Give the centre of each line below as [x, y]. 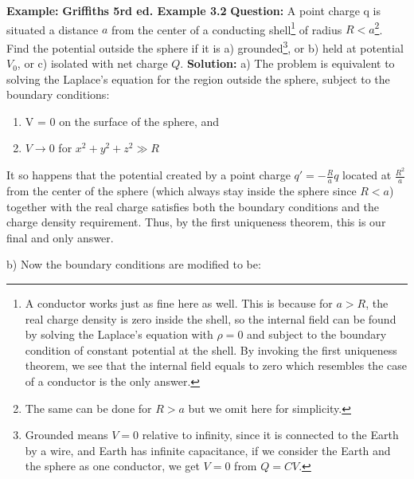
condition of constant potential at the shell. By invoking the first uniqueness [211, 349]
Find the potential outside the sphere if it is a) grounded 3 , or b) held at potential [205, 46]
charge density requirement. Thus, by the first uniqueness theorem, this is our [196, 222]
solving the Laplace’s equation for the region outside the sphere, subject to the [198, 79]
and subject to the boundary [317, 334]
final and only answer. [60, 237]
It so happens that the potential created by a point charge [148, 175]
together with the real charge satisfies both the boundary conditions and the [193, 206]
